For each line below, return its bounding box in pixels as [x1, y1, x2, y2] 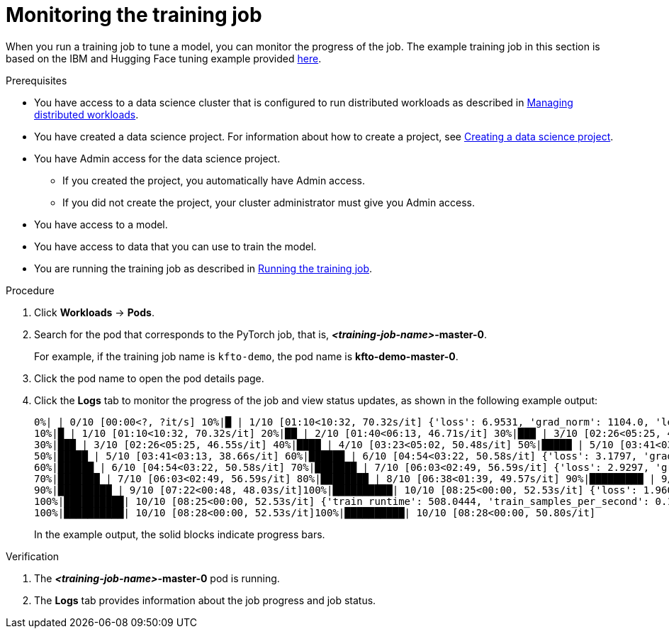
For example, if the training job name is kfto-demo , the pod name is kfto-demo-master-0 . [34, 350, 459, 362]
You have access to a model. [34, 218, 168, 230]
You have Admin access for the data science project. [34, 152, 281, 165]
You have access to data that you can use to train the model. [34, 240, 317, 252]
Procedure [6, 284, 55, 296]
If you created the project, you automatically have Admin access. [62, 174, 365, 187]
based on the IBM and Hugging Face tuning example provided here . [6, 52, 322, 65]
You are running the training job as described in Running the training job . [34, 262, 373, 274]
